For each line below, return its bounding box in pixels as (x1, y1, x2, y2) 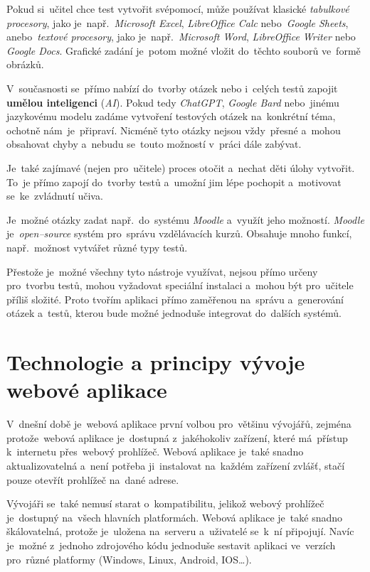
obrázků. (6, 57, 44, 72)
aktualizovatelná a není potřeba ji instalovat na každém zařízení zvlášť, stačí (6, 458, 345, 473)
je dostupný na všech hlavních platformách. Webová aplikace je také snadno (6, 509, 343, 524)
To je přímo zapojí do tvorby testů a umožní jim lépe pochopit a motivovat (6, 174, 342, 189)
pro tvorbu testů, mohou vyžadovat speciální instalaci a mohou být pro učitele (6, 278, 354, 293)
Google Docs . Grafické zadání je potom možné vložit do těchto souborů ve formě (6, 43, 361, 58)
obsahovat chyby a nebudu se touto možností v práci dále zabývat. (6, 136, 302, 151)
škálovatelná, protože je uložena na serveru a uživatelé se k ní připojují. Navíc (6, 524, 354, 539)
